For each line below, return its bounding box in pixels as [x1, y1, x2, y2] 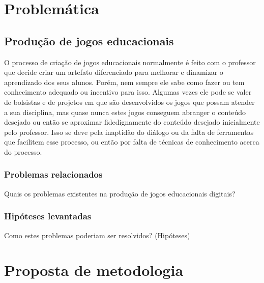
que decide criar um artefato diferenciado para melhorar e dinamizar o [4, 67, 223, 77]
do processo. [4, 146, 42, 157]
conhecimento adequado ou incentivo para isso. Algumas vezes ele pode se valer [4, 87, 252, 97]
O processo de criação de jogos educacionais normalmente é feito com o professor [4, 56, 256, 67]
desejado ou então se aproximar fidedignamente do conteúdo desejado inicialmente [4, 117, 260, 127]
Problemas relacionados [4, 168, 103, 181]
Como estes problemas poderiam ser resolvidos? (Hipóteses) [4, 230, 190, 240]
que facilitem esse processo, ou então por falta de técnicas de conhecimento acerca [4, 136, 259, 147]
